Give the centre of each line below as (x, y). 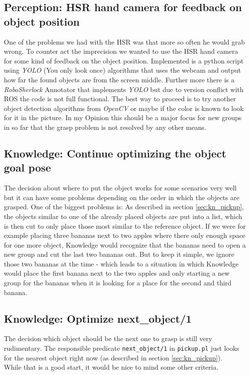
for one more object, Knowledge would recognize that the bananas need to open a (125, 244)
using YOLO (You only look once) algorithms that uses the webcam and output (123, 70)
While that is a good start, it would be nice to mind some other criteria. (111, 367)
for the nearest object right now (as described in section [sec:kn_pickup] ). (113, 357)
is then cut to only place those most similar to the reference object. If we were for (125, 226)
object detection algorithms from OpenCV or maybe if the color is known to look (124, 108)
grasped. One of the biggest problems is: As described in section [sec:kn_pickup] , (124, 207)
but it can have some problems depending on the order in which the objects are (122, 197)
